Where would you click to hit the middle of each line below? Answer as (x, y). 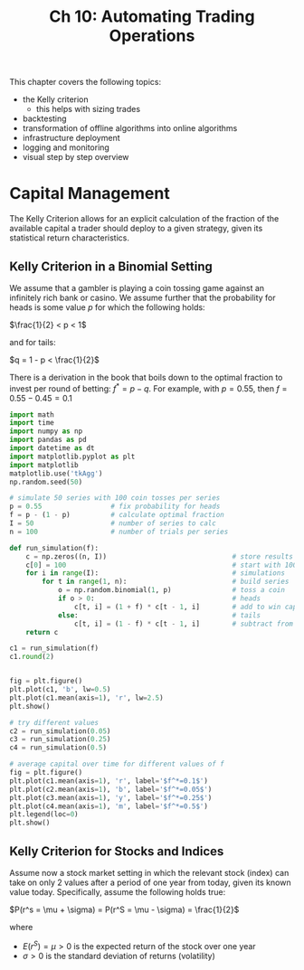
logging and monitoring (66, 147)
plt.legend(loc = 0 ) (44, 815)
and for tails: (33, 342)
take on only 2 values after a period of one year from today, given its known (150, 882)
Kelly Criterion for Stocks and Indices (117, 851)
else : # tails (159, 615)
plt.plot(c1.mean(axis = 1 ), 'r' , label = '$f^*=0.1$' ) (109, 781)
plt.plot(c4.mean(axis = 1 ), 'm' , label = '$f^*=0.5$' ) (109, 806)
